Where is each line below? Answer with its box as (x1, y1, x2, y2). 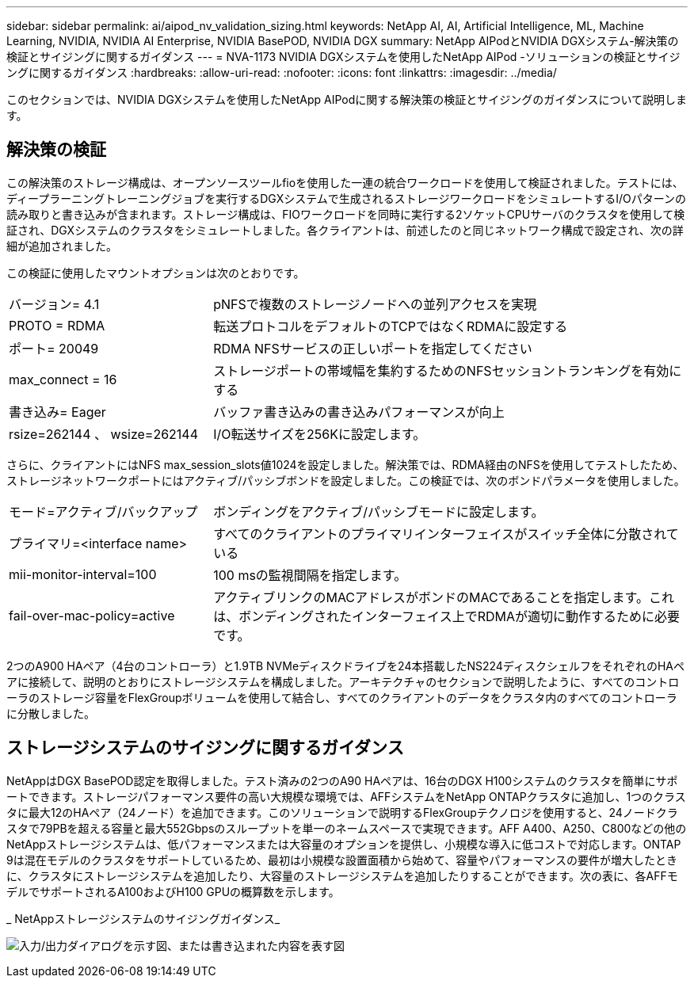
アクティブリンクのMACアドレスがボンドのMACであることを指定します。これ (213, 589, 674, 605)
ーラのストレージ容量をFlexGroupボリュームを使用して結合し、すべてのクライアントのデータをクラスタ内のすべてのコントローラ (6, 690, 677, 704)
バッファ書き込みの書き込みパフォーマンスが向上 (213, 403, 505, 420)
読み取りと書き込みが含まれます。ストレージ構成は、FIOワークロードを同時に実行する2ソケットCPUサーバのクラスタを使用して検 (6, 207, 685, 221)
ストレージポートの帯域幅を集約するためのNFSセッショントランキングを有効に (213, 362, 682, 379)
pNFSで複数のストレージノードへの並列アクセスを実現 (213, 296, 537, 312)
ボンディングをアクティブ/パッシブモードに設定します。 (213, 503, 544, 520)
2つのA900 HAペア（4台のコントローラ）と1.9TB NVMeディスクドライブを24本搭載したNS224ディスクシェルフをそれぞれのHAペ (6, 658, 684, 673)
